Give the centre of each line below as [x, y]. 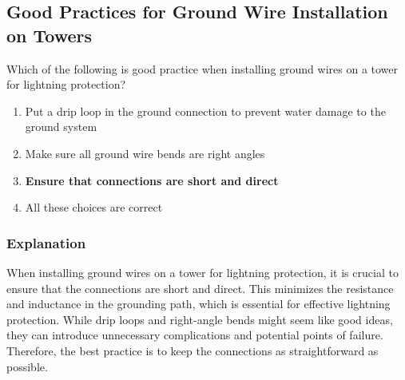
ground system [61, 127]
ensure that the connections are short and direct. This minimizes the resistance [200, 288]
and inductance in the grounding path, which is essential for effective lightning [199, 304]
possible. [27, 366]
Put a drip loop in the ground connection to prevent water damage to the [205, 111]
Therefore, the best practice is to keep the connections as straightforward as [193, 350]
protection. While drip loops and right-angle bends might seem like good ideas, [200, 319]
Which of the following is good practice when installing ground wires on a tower [202, 68]
